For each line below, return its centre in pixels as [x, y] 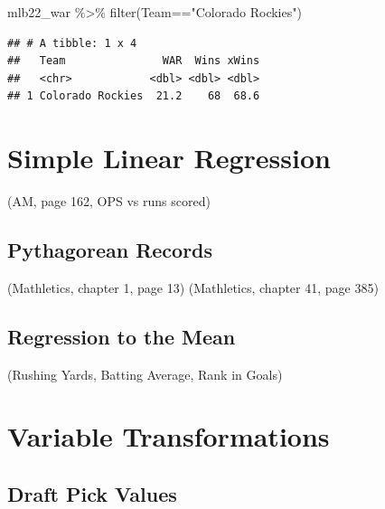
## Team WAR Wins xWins [134, 61]
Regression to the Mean [122, 336]
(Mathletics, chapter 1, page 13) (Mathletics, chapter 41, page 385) [193, 287]
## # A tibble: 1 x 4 [72, 43]
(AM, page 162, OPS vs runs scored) [109, 201]
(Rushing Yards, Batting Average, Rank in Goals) [145, 374]
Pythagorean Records [110, 250]
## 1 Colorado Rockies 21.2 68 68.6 [134, 96]
